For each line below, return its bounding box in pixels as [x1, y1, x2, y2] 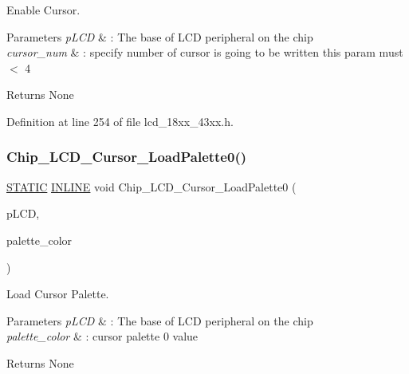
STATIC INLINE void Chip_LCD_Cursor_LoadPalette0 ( [6, 178, 297, 195]
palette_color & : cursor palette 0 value [6, 328, 199, 344]
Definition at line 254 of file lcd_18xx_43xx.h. [6, 112, 234, 129]
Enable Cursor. [6, 2, 81, 18]
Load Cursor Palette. [6, 285, 109, 302]
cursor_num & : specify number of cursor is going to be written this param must [6, 44, 403, 61]
